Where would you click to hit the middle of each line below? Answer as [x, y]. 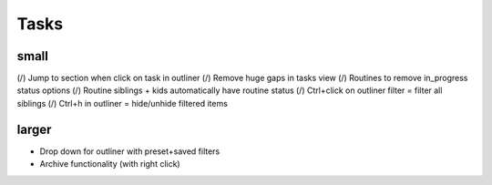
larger [34, 129]
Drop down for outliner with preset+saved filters [130, 151]
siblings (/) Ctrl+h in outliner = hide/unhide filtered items [122, 103]
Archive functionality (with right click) [110, 164]
